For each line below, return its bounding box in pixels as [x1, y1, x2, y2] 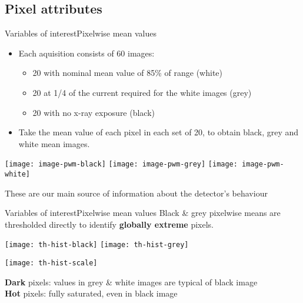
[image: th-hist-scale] [5, 259, 98, 268]
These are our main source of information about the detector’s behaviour [5, 187, 268, 199]
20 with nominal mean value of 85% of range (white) [32, 66, 223, 79]
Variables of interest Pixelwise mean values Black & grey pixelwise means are [5, 207, 281, 219]
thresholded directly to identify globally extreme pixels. [5, 218, 214, 230]
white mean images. [18, 137, 90, 149]
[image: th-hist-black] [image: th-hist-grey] [5, 241, 189, 249]
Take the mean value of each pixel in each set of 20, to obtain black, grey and [18, 126, 299, 138]
